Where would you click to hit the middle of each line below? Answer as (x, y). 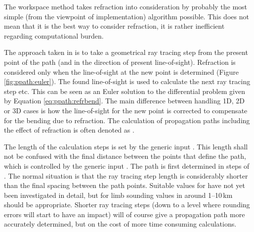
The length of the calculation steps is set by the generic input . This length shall (126, 146)
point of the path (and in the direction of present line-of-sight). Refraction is (120, 62)
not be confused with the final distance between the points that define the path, (125, 156)
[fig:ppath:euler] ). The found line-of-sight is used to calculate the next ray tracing (127, 81)
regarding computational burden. (54, 35)
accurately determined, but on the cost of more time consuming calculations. (120, 224)
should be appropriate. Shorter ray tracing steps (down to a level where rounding (127, 205)
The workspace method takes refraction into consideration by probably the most (126, 6)
